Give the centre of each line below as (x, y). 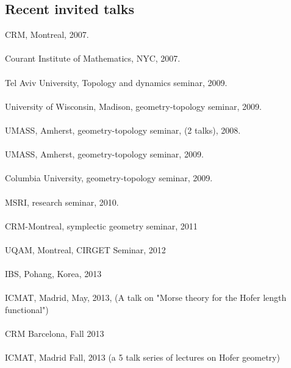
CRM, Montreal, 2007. (47, 34)
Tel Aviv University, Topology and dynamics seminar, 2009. (116, 82)
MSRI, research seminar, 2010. (62, 202)
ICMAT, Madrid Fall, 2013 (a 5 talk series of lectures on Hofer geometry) (142, 357)
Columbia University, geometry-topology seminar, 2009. (109, 178)
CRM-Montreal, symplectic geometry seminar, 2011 (101, 225)
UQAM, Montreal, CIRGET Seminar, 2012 (85, 249)
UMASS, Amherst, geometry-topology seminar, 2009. (104, 154)
